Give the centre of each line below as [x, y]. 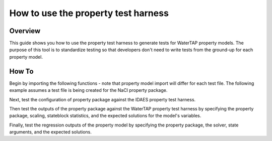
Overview [25, 31]
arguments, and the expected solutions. [50, 132]
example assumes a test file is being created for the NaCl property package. [88, 90]
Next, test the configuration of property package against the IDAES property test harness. [103, 99]
